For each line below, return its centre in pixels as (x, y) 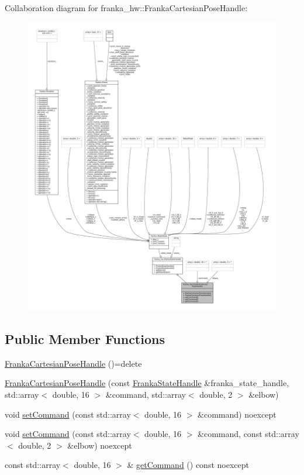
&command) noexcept (237, 414)
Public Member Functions (85, 338)
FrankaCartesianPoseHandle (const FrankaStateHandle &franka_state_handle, (147, 383)
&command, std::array (146, 394)
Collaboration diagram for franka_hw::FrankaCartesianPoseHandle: (126, 8)
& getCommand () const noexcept (188, 465)
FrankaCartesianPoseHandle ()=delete (73, 363)
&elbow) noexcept (100, 445)
